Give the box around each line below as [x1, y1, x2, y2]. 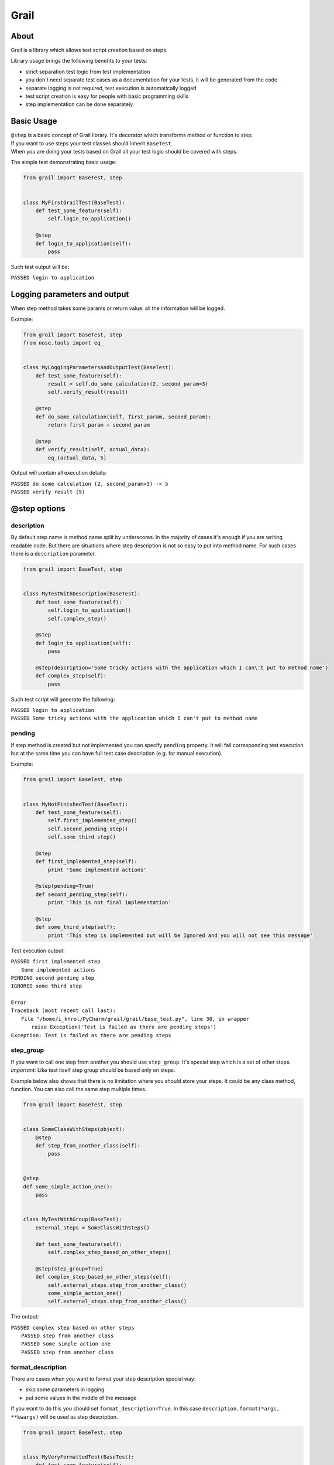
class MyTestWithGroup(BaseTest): [23, 1216, 122, 1223]
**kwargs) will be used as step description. [11, 1413, 118, 1420]
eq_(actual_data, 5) [47, 454, 107, 461]
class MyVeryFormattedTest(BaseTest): [23, 1453, 135, 1460]
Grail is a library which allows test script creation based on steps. [11, 47, 168, 54]
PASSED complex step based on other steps [11, 1324, 135, 1331]
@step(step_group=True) [35, 1265, 104, 1272]
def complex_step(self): [35, 673, 107, 679]
